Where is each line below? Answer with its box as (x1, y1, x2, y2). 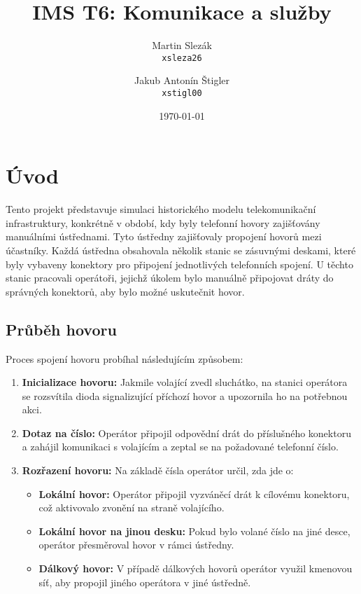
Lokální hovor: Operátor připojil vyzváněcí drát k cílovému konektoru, (38, 486, 350, 501)
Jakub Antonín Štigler (134, 73, 229, 88)
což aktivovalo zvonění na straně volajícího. (38, 500, 225, 515)
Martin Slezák (152, 38, 212, 53)
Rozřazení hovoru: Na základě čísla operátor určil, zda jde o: (22, 463, 294, 478)
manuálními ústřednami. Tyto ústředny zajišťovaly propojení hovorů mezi (6, 229, 322, 244)
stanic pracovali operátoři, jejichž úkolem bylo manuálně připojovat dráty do (6, 270, 334, 285)
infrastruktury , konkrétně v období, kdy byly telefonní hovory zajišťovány (6, 215, 320, 230)
